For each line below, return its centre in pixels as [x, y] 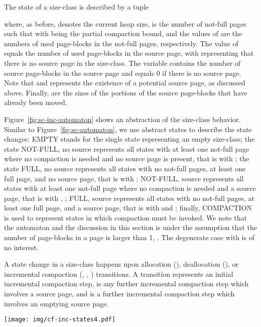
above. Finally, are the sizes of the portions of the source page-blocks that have [126, 92]
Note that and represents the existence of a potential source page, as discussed [125, 83]
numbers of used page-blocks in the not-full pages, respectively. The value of [121, 43]
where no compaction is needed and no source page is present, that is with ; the [127, 158]
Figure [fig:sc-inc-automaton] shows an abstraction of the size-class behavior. [122, 119]
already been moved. [36, 102]
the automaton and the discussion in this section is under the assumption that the [130, 227]
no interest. [21, 247]
